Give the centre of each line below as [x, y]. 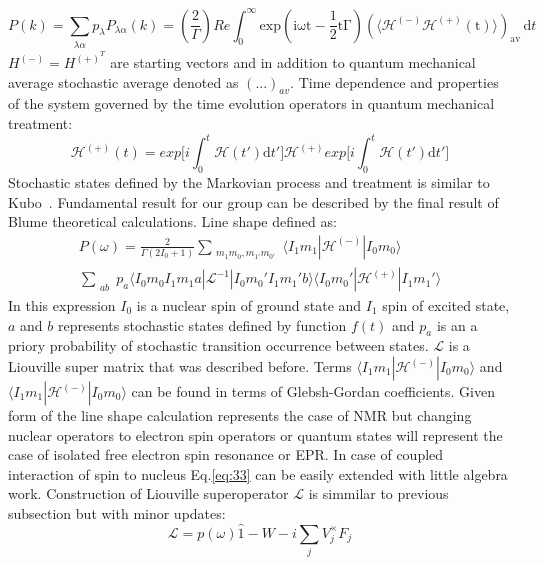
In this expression [62, 305]
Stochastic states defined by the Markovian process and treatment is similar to [249, 181]
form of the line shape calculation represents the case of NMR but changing [240, 415]
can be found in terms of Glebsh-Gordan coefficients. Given [313, 391]
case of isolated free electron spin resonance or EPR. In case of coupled [226, 454]
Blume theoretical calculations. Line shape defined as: [172, 221]
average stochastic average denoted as [123, 81]
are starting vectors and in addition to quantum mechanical [293, 62]
